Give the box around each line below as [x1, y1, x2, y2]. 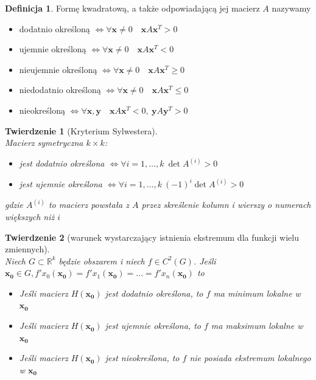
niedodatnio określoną [19, 83, 101, 96]
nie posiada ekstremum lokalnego [189, 351, 311, 364]
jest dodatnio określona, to [105, 286, 203, 299]
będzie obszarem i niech [58, 254, 145, 267]
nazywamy [272, 2, 311, 14]
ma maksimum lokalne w [211, 319, 303, 332]
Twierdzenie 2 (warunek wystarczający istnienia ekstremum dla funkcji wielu [5, 230, 300, 243]
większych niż [5, 210, 55, 223]
